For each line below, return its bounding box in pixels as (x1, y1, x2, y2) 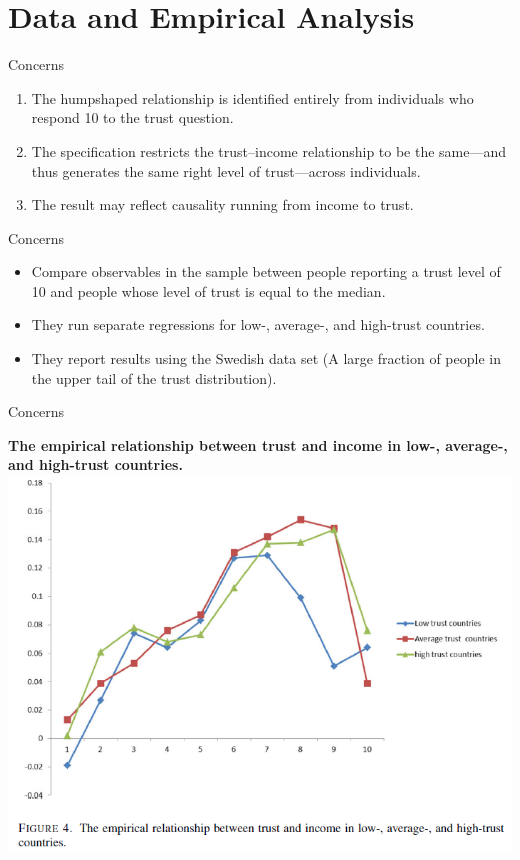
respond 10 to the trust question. (31, 107, 234, 128)
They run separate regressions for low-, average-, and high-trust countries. (31, 314, 485, 335)
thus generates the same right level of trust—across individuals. (31, 160, 421, 181)
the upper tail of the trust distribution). (31, 367, 277, 388)
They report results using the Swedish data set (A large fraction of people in (31, 348, 501, 369)
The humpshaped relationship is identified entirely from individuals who (31, 87, 474, 108)
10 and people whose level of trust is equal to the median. (31, 280, 386, 301)
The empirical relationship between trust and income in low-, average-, (8, 434, 508, 455)
